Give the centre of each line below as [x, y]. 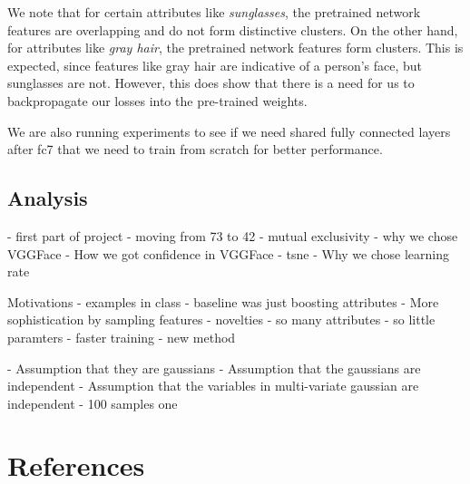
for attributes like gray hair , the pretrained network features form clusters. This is [235, 48]
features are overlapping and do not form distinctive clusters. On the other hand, [233, 29]
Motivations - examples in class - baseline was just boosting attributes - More [223, 301]
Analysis [48, 198]
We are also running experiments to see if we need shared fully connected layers [229, 131]
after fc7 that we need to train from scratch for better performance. [195, 149]
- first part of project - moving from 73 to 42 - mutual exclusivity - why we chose [233, 235]
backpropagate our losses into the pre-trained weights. [157, 100]
